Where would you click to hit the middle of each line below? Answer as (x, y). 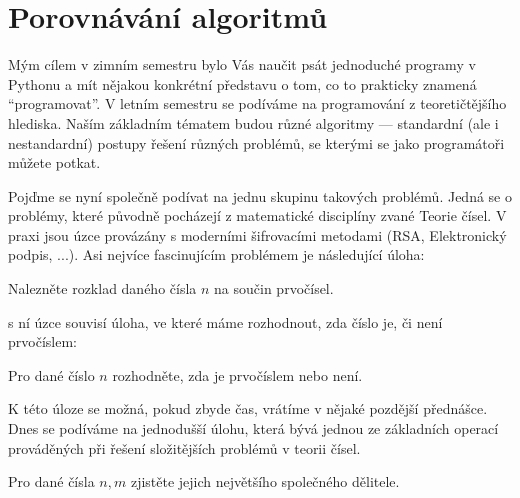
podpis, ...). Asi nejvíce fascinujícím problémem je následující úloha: (216, 254)
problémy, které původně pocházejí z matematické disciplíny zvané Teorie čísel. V (257, 215)
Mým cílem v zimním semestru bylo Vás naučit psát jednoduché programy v (242, 64)
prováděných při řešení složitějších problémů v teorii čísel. (184, 447)
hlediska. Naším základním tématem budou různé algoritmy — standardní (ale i (253, 122)
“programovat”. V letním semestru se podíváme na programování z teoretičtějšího (257, 103)
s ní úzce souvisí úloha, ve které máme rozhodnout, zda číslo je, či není (225, 321)
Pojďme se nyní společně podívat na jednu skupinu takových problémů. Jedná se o (260, 195)
